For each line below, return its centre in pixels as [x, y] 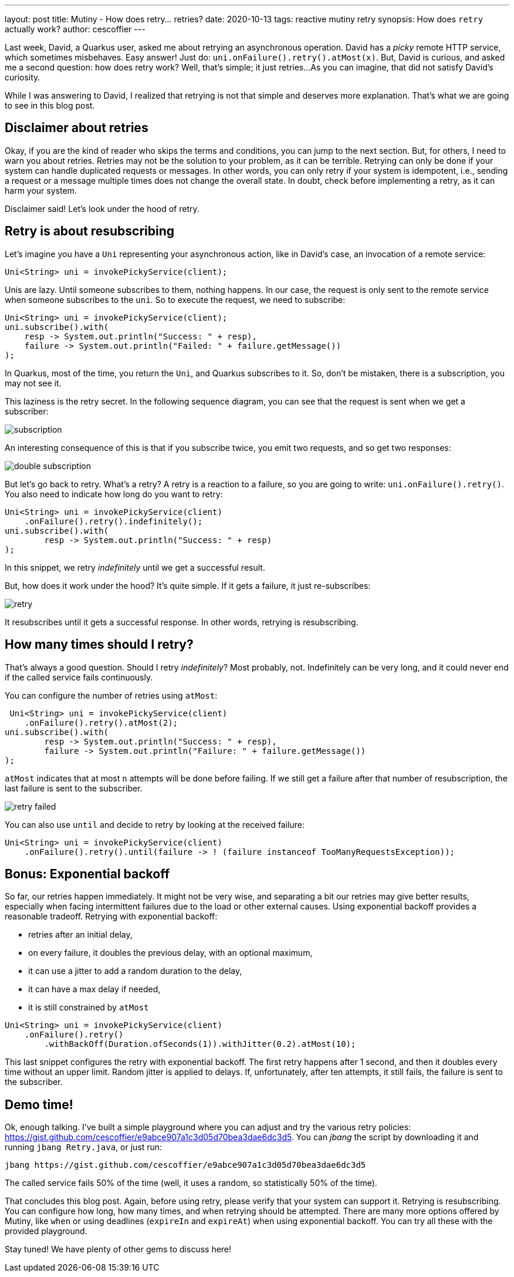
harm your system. [41, 190]
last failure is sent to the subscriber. [74, 788]
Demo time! [39, 1104]
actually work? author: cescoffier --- [75, 29]
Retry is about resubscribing [90, 231]
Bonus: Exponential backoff [87, 874]
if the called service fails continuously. [79, 677]
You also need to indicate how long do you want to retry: [114, 494]
